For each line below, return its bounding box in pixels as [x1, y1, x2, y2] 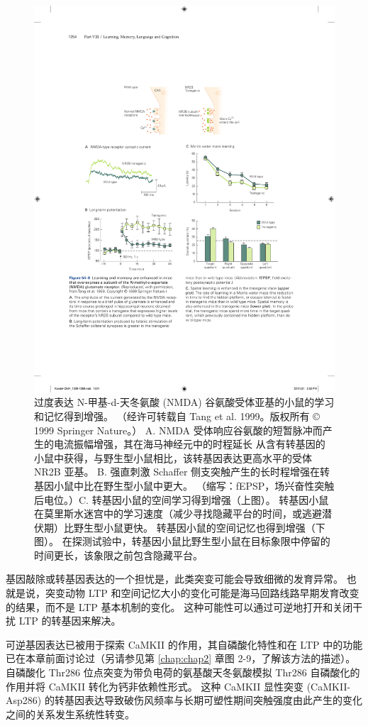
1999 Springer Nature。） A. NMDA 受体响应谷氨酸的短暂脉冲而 [34, 422, 323, 437]
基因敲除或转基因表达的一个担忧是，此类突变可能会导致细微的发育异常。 [6, 571, 343, 586]
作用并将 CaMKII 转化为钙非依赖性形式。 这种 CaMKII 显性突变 [6, 678, 303, 693]
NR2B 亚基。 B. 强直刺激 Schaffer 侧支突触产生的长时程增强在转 [34, 464, 330, 479]
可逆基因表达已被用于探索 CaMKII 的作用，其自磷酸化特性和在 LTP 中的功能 [6, 637, 363, 651]
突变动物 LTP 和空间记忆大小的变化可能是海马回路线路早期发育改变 [45, 585, 359, 600]
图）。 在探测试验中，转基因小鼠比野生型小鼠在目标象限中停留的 [34, 534, 330, 549]
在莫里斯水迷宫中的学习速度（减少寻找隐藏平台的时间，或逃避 [34, 506, 322, 521]
